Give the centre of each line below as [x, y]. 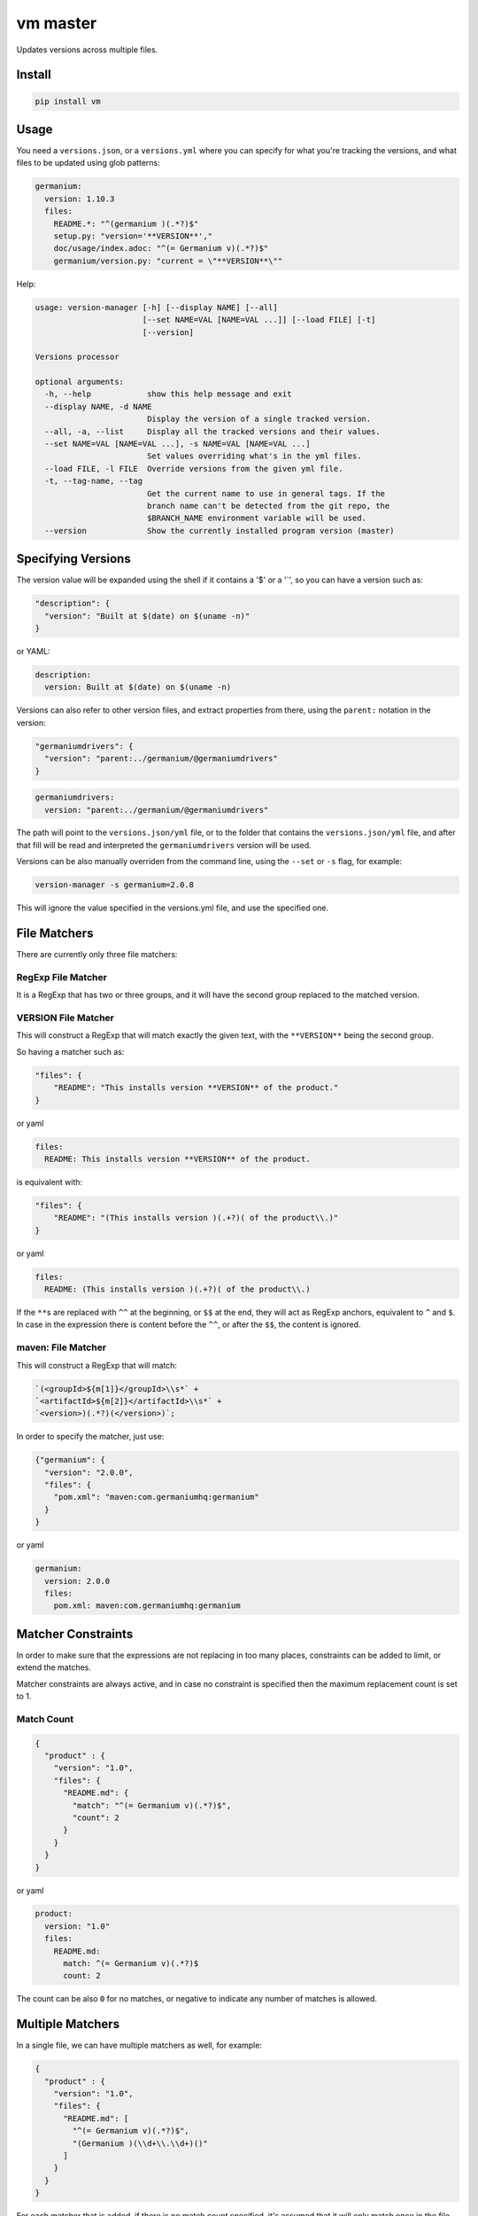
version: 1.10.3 [80, 199]
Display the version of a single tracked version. [259, 419]
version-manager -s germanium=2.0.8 [115, 885]
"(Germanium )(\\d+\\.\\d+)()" [140, 2143]
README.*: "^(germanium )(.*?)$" [126, 223]
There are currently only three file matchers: [97, 955]
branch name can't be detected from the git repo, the [268, 506]
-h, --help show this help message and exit [168, 394]
